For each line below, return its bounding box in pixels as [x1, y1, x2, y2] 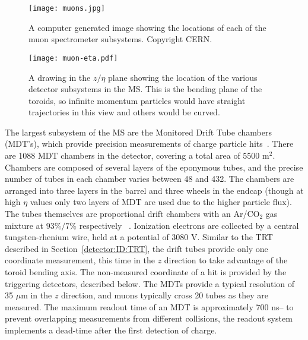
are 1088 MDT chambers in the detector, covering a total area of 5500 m [5, 149, 269, 162]
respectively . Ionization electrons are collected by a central [79, 219, 299, 231]
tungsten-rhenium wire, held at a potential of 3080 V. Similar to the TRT [5, 231, 273, 243]
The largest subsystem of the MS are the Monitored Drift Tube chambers [5, 125, 272, 138]
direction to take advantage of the [164, 254, 288, 266]
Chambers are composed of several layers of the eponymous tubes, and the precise [5, 160, 303, 173]
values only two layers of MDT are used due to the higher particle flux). [30, 196, 292, 208]
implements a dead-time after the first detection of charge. [5, 323, 217, 336]
